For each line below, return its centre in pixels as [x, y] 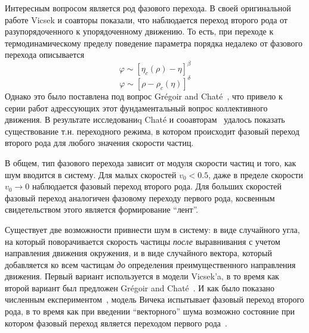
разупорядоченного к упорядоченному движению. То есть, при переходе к [139, 31]
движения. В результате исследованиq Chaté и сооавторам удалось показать [145, 119]
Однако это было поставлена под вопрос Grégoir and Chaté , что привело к [144, 96]
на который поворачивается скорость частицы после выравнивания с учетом [143, 241]
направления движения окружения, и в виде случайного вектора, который [138, 253]
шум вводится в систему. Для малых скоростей [91, 174]
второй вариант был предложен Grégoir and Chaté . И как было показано [140, 287]
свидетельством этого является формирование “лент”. [102, 209]
